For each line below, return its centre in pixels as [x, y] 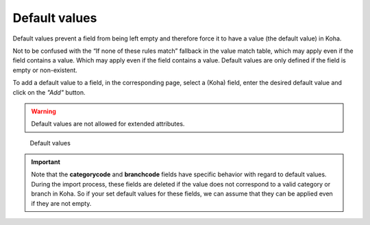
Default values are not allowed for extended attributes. [108, 124]
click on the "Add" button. [49, 92]
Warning [44, 111]
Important [46, 162]
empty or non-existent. [45, 70]
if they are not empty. [61, 203]
